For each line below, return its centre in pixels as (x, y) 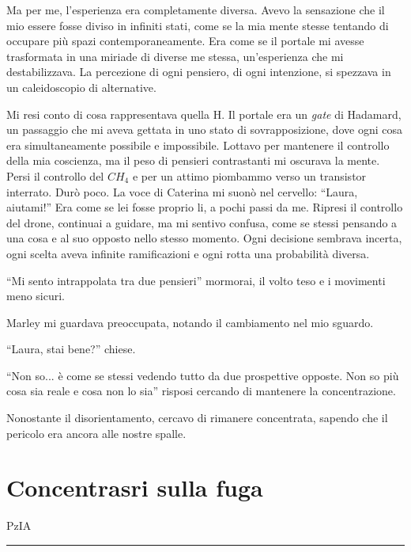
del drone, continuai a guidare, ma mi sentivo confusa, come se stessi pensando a (202, 222)
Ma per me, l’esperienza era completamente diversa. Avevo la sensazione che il (196, 10)
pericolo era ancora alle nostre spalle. (96, 433)
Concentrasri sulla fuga (135, 487)
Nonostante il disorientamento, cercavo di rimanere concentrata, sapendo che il (197, 418)
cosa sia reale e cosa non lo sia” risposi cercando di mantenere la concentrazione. (201, 391)
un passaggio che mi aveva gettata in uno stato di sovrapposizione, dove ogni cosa (204, 129)
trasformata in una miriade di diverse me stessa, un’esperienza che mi (175, 56)
